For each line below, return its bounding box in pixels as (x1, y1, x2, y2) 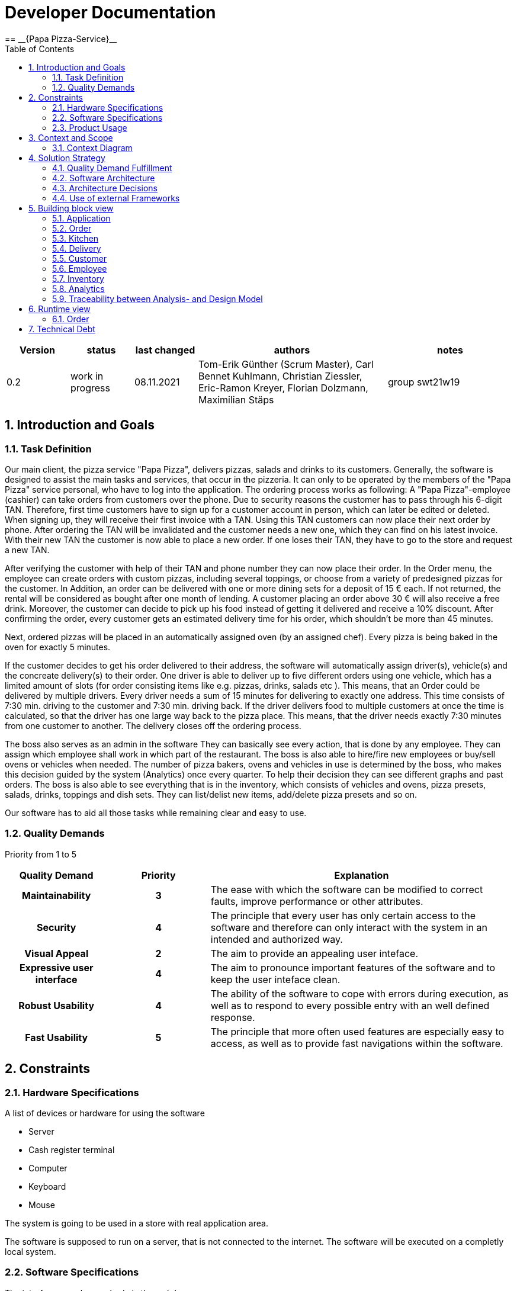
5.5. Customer (52, 253, 107, 264)
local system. (5, 1246, 56, 1257)
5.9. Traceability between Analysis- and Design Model (52, 293, 263, 304)
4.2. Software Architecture (52, 172, 155, 183)
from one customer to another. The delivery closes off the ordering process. (5, 720, 301, 731)
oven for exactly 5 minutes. (5, 641, 111, 652)
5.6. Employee (52, 263, 107, 274)
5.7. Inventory (52, 273, 104, 284)
